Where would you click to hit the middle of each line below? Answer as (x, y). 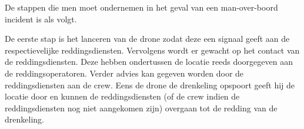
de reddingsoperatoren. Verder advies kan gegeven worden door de (124, 73)
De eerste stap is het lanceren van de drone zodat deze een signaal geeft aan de (147, 39)
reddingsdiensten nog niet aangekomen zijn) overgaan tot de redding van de (141, 107)
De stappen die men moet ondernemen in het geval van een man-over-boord (141, 7)
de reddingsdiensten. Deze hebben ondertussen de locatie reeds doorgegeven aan (149, 62)
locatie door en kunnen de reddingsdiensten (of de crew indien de (122, 96)
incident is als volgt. (41, 19)
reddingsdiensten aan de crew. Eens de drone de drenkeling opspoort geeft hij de (150, 85)
